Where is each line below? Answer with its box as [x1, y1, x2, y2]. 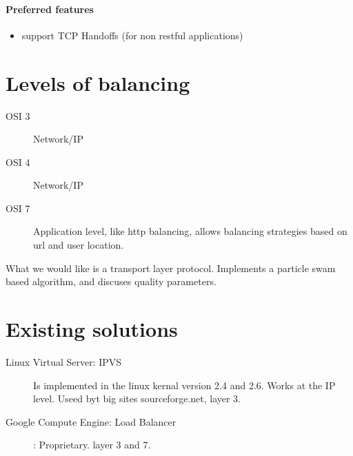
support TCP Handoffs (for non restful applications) [21, 28, 243, 42]
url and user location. [33, 238, 124, 252]
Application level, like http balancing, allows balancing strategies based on [33, 224, 347, 238]
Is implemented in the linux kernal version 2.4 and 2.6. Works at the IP [33, 377, 336, 392]
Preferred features [6, 1, 94, 16]
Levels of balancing [6, 68, 190, 96]
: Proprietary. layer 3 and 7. [33, 437, 151, 452]
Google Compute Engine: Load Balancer [6, 414, 176, 428]
